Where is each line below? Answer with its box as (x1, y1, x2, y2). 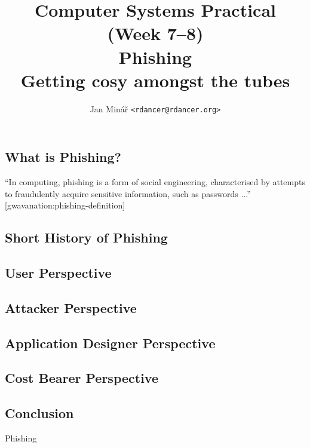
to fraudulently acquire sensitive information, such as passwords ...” (5, 187, 251, 200)
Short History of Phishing (5, 228, 168, 247)
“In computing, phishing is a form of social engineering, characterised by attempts (5, 176, 305, 188)
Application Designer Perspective (5, 333, 216, 352)
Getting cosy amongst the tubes (20, 67, 290, 92)
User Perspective (5, 263, 112, 282)
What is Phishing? (5, 148, 122, 166)
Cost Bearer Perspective (5, 369, 158, 387)
